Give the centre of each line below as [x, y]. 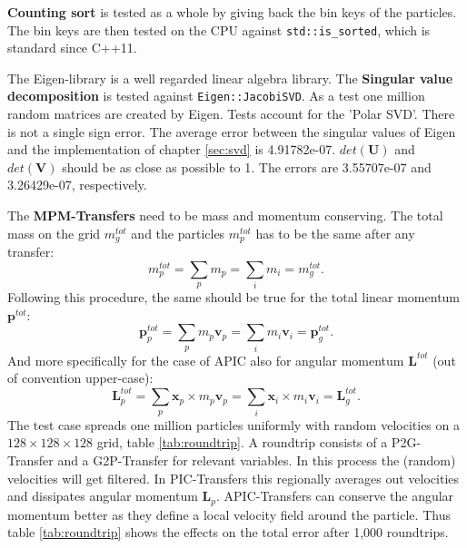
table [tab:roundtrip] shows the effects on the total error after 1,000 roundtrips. [228, 532]
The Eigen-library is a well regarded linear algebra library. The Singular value [230, 78]
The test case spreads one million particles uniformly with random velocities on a [233, 424]
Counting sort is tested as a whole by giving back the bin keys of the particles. [232, 12]
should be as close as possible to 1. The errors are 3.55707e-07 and [247, 166]
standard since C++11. [72, 48]
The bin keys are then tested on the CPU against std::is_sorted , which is [219, 29]
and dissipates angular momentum [103, 496]
